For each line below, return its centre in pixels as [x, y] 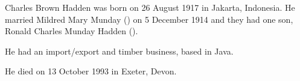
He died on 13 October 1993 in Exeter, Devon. [91, 71]
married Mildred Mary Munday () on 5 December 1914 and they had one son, [149, 19]
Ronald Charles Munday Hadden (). [72, 31]
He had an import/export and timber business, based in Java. [119, 51]
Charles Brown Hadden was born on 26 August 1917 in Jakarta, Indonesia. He [150, 7]
